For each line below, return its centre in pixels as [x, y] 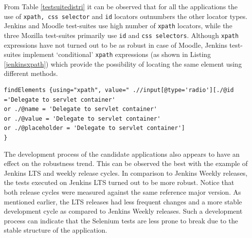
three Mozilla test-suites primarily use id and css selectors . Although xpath [121, 35]
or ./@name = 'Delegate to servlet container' [81, 109]
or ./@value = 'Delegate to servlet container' [82, 119]
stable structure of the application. [56, 230]
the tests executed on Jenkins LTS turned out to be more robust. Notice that [119, 182]
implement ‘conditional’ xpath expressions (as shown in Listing [117, 54]
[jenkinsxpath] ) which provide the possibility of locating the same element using [123, 64]
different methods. [31, 73]
